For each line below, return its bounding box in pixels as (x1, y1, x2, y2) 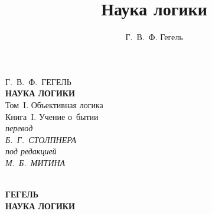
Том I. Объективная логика (5, 98, 103, 111)
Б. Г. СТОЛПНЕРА (5, 133, 77, 145)
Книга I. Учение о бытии (5, 110, 99, 122)
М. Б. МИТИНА (5, 156, 66, 168)
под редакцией (5, 145, 57, 157)
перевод (5, 122, 33, 134)
